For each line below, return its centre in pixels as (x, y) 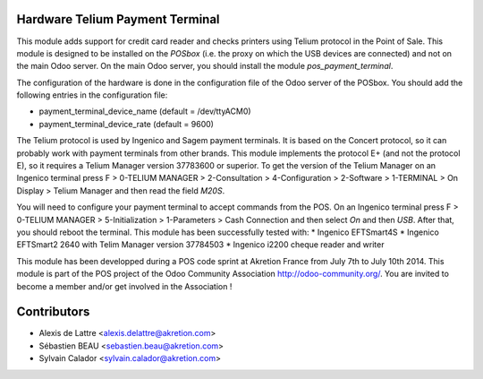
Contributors (53, 312)
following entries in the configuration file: (92, 95)
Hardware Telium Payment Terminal (118, 19)
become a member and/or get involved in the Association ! (124, 286)
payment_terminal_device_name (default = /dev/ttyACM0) (145, 111)
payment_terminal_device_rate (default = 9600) (127, 124)
